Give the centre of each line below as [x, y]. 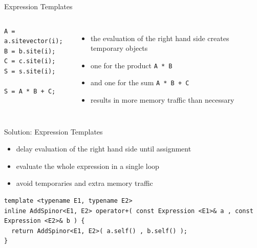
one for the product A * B [131, 65]
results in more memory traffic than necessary [162, 100]
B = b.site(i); [30, 51]
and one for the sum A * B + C [140, 82]
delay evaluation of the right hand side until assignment [104, 149]
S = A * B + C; [30, 92]
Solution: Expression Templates [53, 131]
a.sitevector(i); [34, 41]
